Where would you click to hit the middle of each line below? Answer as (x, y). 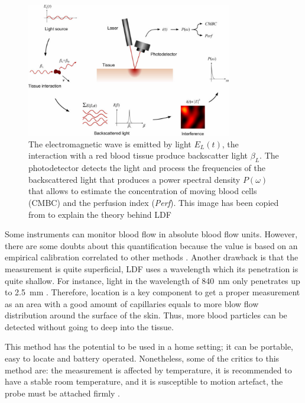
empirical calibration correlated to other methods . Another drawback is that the (152, 257)
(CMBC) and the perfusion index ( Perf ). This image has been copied (154, 202)
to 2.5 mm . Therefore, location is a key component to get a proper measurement (152, 292)
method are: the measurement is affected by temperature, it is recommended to (148, 370)
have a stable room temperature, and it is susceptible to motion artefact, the (144, 381)
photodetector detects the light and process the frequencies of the (147, 168)
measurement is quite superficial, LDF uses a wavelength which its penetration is (152, 268)
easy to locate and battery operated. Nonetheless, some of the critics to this (142, 358)
